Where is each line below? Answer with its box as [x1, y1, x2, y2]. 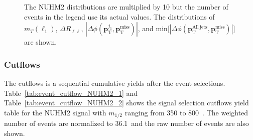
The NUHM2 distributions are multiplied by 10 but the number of [24, 2, 228, 12]
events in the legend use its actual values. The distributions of [24, 11, 215, 22]
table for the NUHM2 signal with [4, 107, 106, 117]
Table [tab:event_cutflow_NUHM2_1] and [4, 87, 138, 98]
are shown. [24, 37, 57, 47]
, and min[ [138, 23, 170, 34]
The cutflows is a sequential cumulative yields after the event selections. [4, 78, 225, 88]
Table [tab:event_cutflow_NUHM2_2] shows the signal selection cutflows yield [4, 97, 249, 108]
